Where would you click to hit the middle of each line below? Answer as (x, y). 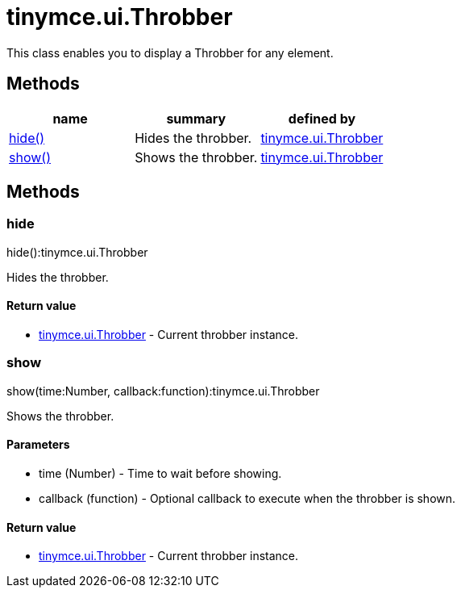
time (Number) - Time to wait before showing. (160, 473)
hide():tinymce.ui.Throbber (77, 252)
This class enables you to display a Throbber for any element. (170, 52)
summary (196, 118)
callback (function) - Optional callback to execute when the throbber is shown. (247, 498)
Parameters (38, 445)
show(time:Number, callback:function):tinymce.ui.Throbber (163, 391)
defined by (322, 118)
